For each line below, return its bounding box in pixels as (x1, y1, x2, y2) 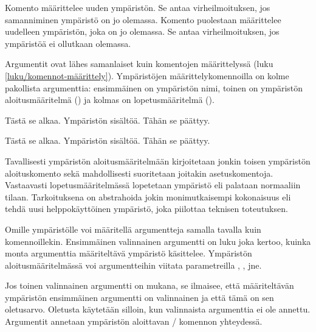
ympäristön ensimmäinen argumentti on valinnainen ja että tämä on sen (5, 291, 274, 303)
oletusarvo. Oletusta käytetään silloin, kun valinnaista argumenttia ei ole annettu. (5, 303, 311, 316)
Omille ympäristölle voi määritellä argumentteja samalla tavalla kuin (5, 222, 261, 235)
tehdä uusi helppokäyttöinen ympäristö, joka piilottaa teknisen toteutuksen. (5, 202, 288, 215)
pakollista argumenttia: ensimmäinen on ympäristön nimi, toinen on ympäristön (5, 81, 303, 94)
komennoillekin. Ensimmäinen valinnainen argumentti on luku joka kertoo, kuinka (5, 235, 311, 247)
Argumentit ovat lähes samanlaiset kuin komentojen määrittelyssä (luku (5, 57, 273, 70)
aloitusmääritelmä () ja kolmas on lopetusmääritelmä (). (5, 93, 215, 106)
